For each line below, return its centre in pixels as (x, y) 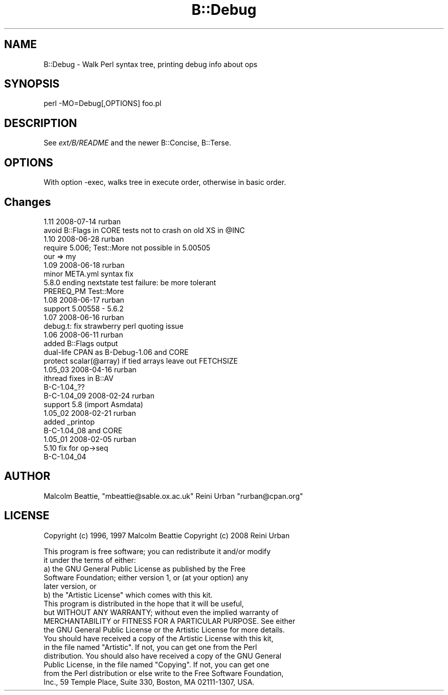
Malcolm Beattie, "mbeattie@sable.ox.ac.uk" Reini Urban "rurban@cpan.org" (173, 496)
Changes (28, 202)
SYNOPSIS (32, 84)
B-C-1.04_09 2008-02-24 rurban (99, 395)
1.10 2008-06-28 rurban (84, 239)
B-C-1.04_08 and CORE (83, 430)
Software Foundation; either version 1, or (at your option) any (146, 577)
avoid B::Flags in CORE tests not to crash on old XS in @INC (144, 230)
